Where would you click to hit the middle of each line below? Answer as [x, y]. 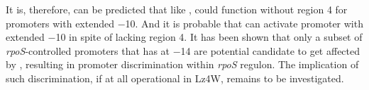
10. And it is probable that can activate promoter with [244, 23]
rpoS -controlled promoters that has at [88, 50]
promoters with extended [60, 23]
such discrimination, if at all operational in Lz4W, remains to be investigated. [175, 78]
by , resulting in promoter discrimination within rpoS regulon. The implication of [182, 64]
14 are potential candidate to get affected [270, 50]
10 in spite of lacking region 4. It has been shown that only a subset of [209, 37]
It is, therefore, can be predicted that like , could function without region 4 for [177, 9]
